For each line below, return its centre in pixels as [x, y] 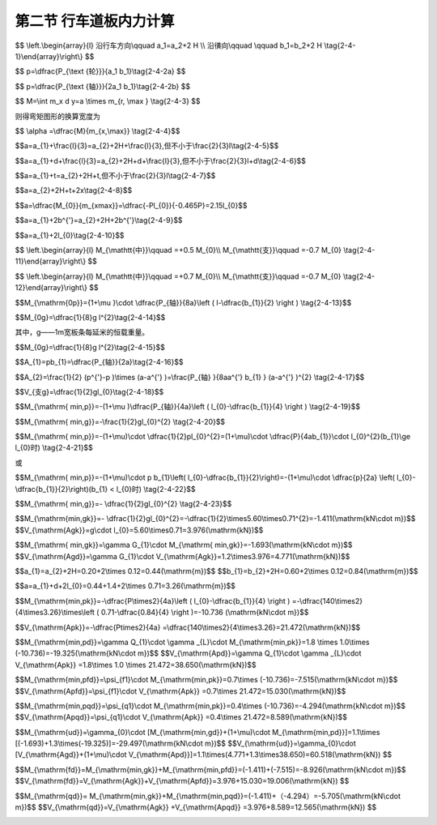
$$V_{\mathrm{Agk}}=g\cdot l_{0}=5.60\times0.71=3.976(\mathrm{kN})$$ [139, 530]
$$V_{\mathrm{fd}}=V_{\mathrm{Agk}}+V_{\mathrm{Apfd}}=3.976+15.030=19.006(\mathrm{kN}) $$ [182, 781]
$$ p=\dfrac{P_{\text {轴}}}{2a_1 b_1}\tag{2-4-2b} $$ [102, 86]
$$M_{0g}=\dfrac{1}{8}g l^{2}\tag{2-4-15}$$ [90, 347]
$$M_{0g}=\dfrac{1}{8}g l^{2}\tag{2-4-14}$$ [90, 317]
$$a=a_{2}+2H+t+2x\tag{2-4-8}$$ [74, 190]
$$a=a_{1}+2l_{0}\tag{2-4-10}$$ [70, 235]
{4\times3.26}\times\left [55, 613]
